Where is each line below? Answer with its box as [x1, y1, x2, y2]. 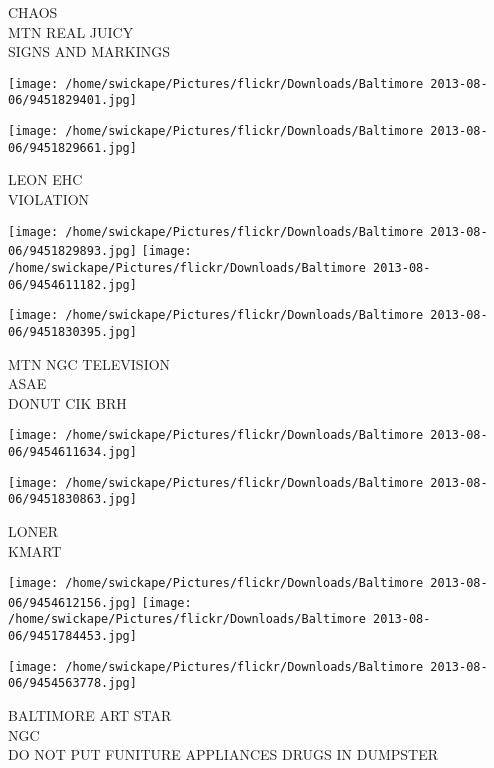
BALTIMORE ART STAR [8, 705, 172, 726]
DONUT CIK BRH [8, 392, 127, 413]
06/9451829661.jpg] [8, 140, 137, 155]
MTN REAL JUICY [8, 21, 134, 42]
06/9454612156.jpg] [8, 595, 137, 610]
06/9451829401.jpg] [8, 93, 137, 108]
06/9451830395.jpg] [8, 324, 137, 339]
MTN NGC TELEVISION [8, 353, 171, 374]
